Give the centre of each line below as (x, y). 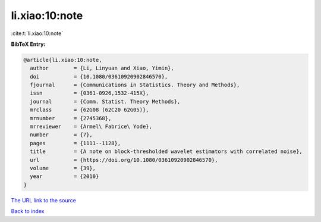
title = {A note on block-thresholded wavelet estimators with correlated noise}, (166, 151)
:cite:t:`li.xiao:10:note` (37, 33)
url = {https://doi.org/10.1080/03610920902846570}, (124, 160)
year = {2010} (64, 176)
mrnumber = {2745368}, (71, 118)
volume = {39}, (63, 168)
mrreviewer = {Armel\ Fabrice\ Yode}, (91, 127)
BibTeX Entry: (28, 44)
